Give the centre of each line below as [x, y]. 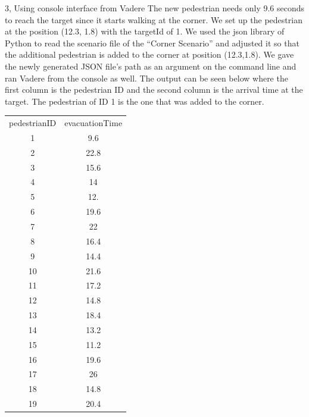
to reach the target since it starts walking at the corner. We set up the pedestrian [154, 19]
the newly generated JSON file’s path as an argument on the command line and [151, 66]
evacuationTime [93, 123]
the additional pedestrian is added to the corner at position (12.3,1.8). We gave [149, 54]
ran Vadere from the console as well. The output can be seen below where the [146, 78]
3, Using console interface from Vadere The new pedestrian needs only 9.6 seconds [155, 8]
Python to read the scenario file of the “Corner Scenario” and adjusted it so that [152, 43]
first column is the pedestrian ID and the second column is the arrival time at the [154, 90]
